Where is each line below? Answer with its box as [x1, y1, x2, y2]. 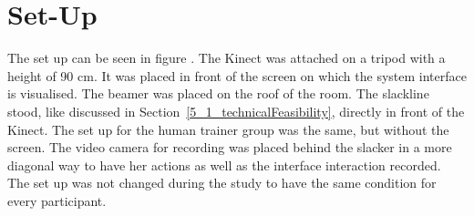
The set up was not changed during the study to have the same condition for [7, 173, 437, 192]
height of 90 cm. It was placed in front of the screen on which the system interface [7, 66, 467, 85]
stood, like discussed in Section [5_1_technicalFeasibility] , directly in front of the [7, 101, 465, 120]
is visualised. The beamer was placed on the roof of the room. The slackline [7, 84, 429, 103]
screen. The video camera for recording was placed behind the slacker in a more [7, 138, 452, 157]
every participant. [7, 190, 107, 210]
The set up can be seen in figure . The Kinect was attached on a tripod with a [7, 48, 446, 67]
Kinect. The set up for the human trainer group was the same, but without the [7, 119, 449, 139]
